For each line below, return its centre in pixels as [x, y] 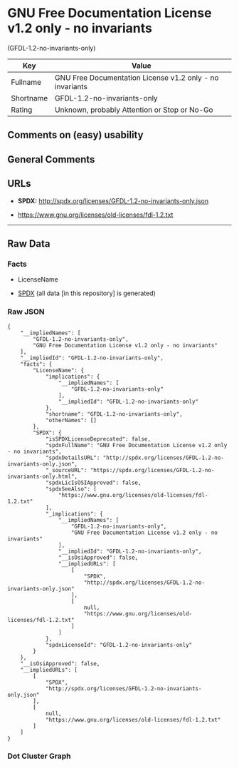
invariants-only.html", [43, 476]
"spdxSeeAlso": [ [71, 489]
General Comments [51, 159]
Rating [22, 110]
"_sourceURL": [66, 470]
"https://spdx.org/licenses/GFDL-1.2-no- [152, 470]
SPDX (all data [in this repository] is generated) [87, 293]
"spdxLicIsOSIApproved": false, [93, 483]
